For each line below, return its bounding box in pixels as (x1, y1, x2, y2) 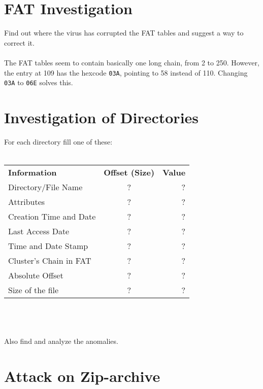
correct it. (4, 37, 35, 48)
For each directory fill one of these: (4, 136, 113, 147)
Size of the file (8, 284, 59, 296)
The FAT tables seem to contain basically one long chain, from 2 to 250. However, (4, 57, 259, 67)
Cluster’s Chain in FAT (8, 255, 91, 267)
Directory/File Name (8, 181, 83, 193)
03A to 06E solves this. (4, 77, 73, 88)
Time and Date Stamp (8, 240, 88, 252)
